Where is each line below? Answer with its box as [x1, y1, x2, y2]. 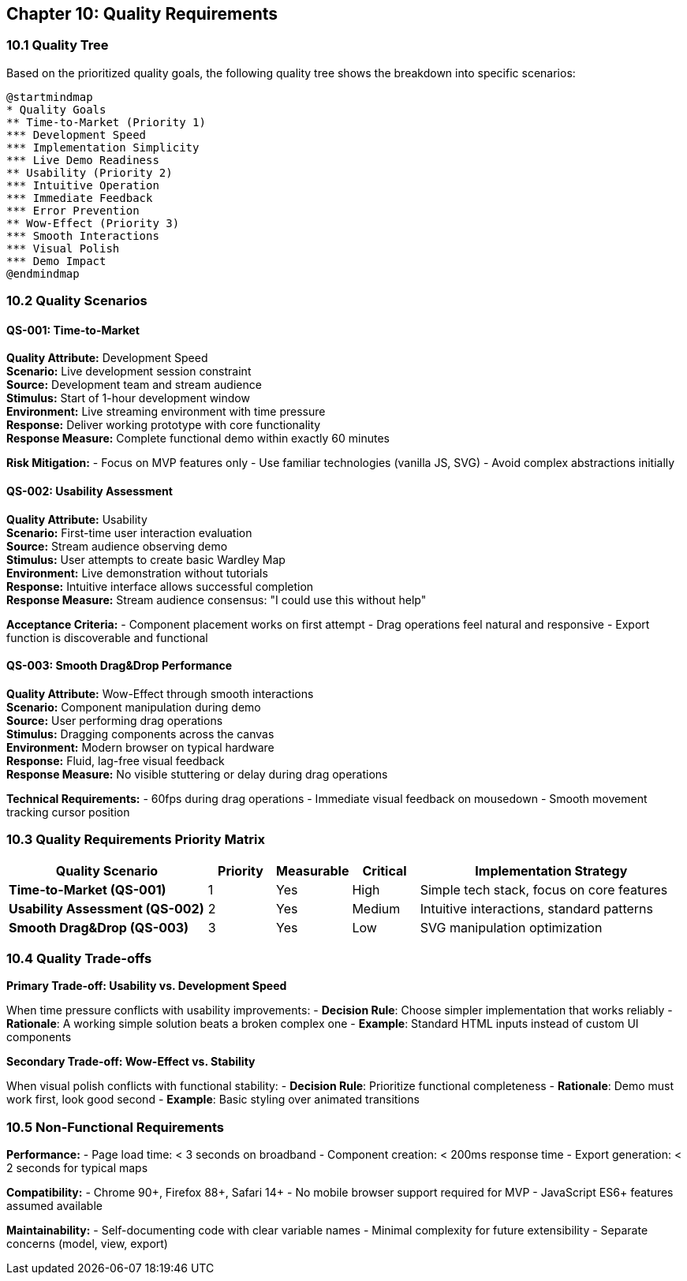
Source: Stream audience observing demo [6, 539, 228, 553]
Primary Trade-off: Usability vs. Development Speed [6, 979, 287, 993]
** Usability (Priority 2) [6, 166, 173, 179]
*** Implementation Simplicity [6, 140, 200, 154]
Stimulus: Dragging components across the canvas [6, 726, 274, 741]
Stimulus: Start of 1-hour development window [6, 391, 250, 405]
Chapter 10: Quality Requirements [6, 4, 278, 24]
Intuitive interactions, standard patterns [420, 900, 654, 917]
